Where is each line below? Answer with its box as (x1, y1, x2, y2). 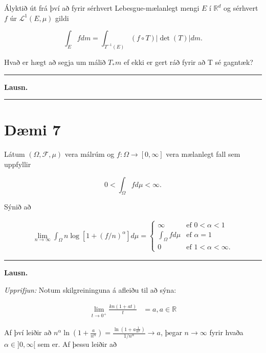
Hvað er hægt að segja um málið (4, 57, 106, 67)
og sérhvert (224, 3, 258, 13)
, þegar (160, 327, 182, 337)
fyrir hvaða (209, 327, 243, 337)
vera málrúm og (64, 149, 115, 159)
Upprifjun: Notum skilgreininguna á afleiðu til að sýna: (4, 284, 176, 295)
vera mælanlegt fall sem (166, 149, 240, 159)
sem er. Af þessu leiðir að (37, 339, 117, 349)
